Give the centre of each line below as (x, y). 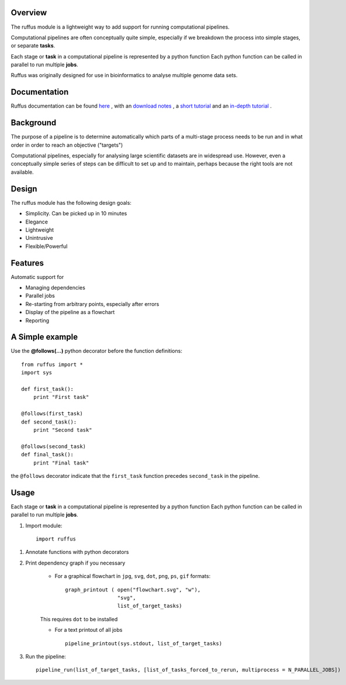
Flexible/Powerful (46, 246)
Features (27, 263)
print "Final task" (61, 463)
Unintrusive (39, 238)
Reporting (37, 320)
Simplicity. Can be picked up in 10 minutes (76, 214)
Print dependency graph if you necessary (75, 563)
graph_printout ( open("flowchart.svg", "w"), (133, 590)
